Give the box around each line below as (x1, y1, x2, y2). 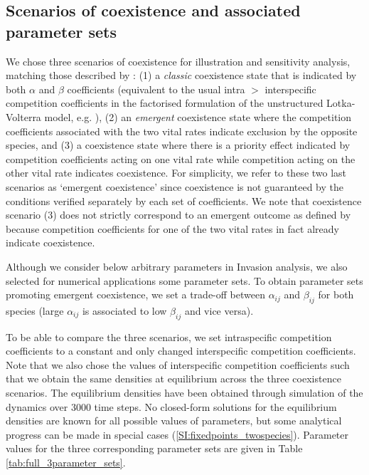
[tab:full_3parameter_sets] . (6, 455, 126, 470)
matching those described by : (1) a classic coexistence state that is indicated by (6, 68, 357, 83)
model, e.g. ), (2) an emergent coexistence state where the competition (44, 109, 352, 124)
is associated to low (82, 303, 167, 318)
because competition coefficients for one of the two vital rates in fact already (6, 221, 339, 236)
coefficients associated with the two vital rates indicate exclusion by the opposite (6, 123, 358, 138)
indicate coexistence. (6, 235, 95, 250)
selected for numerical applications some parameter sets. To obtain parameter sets (6, 273, 363, 288)
